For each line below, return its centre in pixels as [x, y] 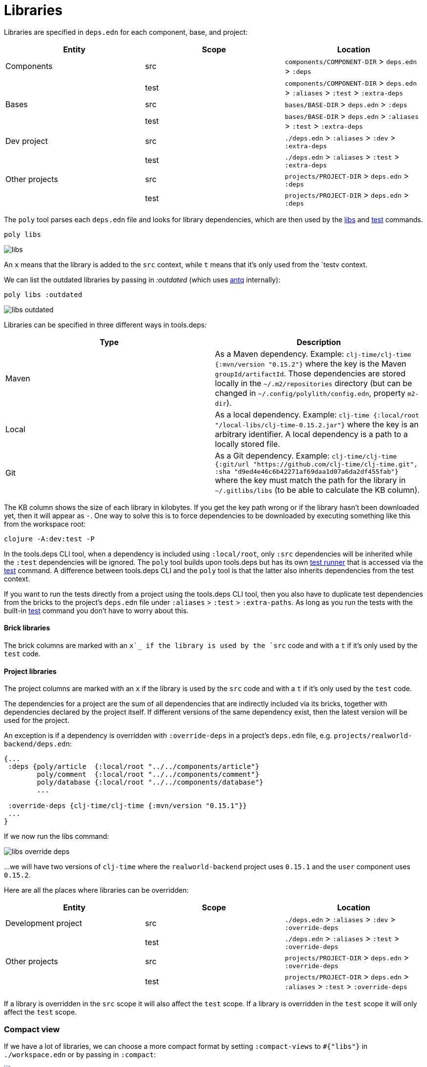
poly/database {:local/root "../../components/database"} [150, 782]
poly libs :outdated [43, 294]
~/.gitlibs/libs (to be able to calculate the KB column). [317, 490]
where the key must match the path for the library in [310, 480]
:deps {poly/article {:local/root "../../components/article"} [134, 767]
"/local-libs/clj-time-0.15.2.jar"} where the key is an [317, 424]
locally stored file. [248, 444]
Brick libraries [27, 628]
